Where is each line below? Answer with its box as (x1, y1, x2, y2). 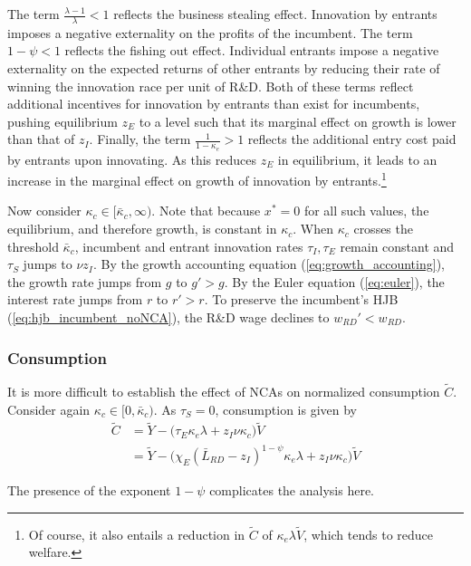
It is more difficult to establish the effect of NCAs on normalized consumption (7, 382, 440, 401)
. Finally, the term (89, 130, 191, 149)
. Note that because (151, 201, 261, 220)
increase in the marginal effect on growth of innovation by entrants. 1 (7, 168, 387, 189)
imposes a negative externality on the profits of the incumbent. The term (7, 23, 413, 42)
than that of (7, 130, 75, 149)
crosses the (353, 219, 413, 238)
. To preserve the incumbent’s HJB (204, 290, 399, 309)
